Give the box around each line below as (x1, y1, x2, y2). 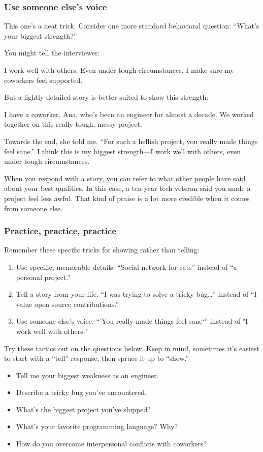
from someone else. (4, 203, 62, 213)
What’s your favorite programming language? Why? (16, 421, 178, 432)
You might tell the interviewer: (4, 47, 100, 58)
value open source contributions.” (16, 298, 119, 309)
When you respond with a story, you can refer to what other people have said (4, 173, 246, 183)
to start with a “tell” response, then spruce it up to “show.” (4, 353, 189, 363)
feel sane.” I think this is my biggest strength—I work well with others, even (4, 146, 241, 156)
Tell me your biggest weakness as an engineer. (16, 370, 159, 380)
